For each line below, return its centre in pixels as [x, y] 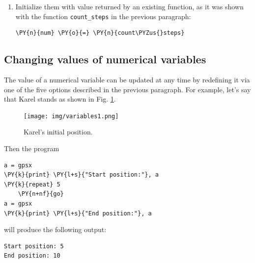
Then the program [32, 148]
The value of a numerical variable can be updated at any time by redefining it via [127, 80]
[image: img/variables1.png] [71, 116]
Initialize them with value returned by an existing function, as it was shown [129, 6]
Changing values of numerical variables [105, 59]
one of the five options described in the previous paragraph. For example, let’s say [127, 89]
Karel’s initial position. [58, 132]
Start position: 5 [34, 246]
